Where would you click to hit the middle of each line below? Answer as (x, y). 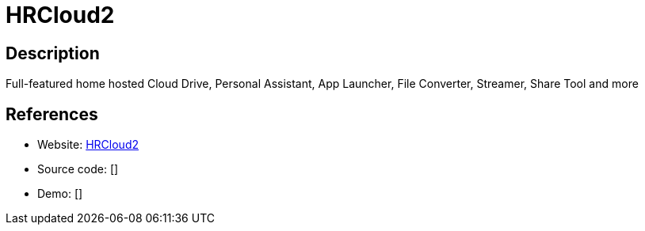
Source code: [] (78, 169)
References (52, 114)
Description (53, 53)
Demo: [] (60, 194)
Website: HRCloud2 (88, 145)
